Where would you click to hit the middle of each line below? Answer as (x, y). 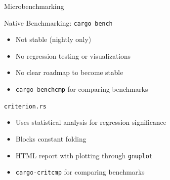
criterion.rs (25, 106)
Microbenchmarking (34, 6)
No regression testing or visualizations (73, 55)
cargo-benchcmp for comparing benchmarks (82, 89)
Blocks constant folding (51, 138)
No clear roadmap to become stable (69, 72)
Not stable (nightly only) (53, 39)
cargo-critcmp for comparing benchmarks (80, 172)
